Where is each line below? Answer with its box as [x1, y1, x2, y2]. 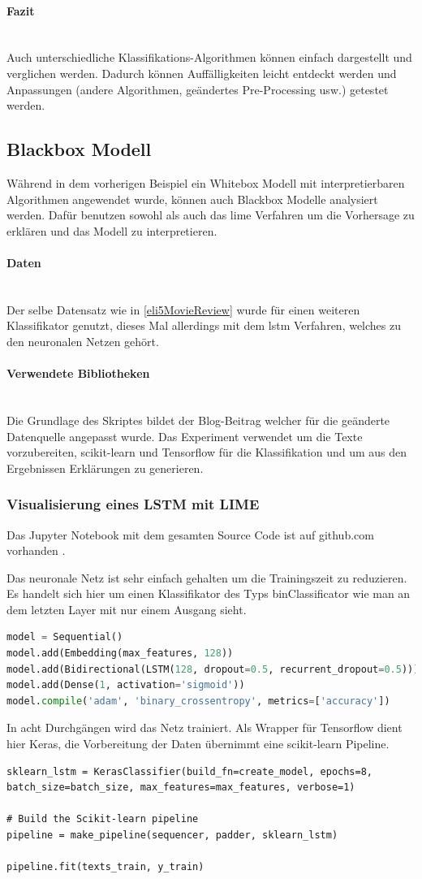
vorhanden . [6, 542, 66, 559]
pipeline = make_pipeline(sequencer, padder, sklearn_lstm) [6, 829, 338, 841]
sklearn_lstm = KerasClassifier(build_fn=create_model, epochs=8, [6, 765, 373, 777]
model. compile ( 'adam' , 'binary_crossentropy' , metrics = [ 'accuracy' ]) [6, 695, 390, 707]
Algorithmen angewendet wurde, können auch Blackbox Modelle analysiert [6, 190, 378, 207]
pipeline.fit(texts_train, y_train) [6, 861, 205, 873]
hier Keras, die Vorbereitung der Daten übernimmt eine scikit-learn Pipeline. [6, 735, 390, 752]
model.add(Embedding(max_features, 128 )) [6, 647, 234, 660]
